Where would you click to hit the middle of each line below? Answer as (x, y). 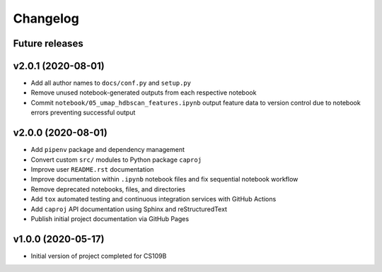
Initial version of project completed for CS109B (99, 256)
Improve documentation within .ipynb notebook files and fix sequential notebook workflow (164, 179)
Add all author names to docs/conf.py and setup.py (111, 83)
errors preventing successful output (83, 112)
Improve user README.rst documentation (92, 169)
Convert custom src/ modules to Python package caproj (116, 160)
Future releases (48, 43)
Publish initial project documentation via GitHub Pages (110, 218)
